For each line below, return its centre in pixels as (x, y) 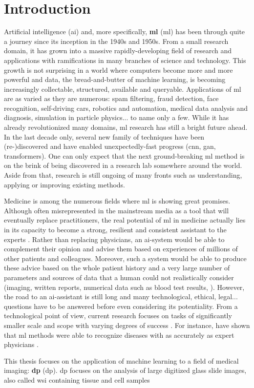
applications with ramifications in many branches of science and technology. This (125, 60)
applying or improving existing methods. (64, 184)
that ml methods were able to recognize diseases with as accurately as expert (119, 335)
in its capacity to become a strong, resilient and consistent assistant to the (115, 229)
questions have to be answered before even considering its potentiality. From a (121, 306)
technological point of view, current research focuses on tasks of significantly (118, 316)
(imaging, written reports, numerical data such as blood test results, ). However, (124, 287)
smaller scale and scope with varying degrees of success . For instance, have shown (127, 325)
